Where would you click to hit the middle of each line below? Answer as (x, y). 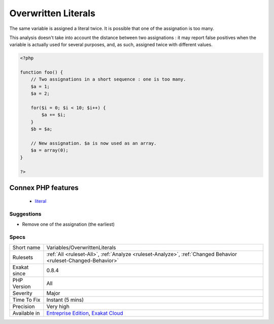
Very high (58, 306)
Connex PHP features (44, 188)
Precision (24, 306)
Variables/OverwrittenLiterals (81, 247)
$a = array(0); (49, 150)
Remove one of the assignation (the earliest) (68, 224)
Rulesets (23, 257)
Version (22, 286)
